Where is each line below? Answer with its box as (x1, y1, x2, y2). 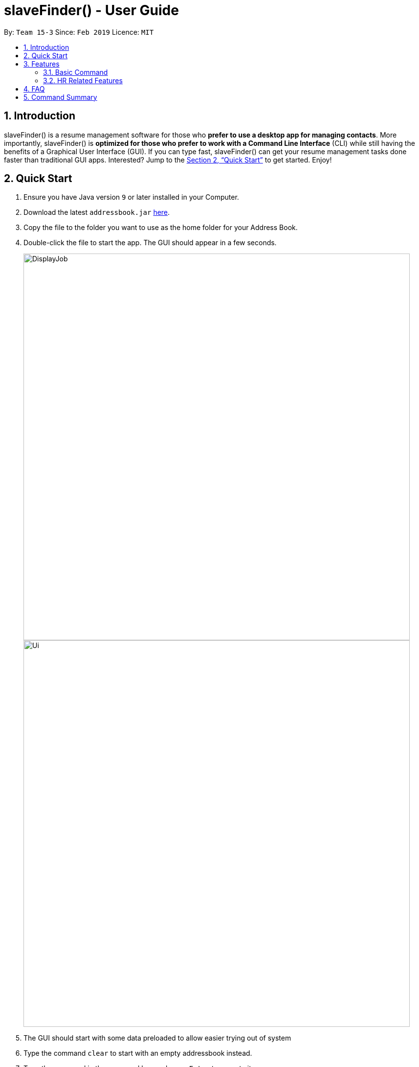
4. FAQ (23, 84, 45, 93)
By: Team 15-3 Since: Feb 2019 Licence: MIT (4, 27, 154, 36)
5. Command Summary (23, 93, 97, 101)
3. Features (23, 59, 60, 68)
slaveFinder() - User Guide (4, 2, 179, 19)
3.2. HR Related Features (43, 76, 123, 85)
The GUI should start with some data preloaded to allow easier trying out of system (23, 1034, 291, 1043)
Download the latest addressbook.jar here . (23, 208, 170, 217)
